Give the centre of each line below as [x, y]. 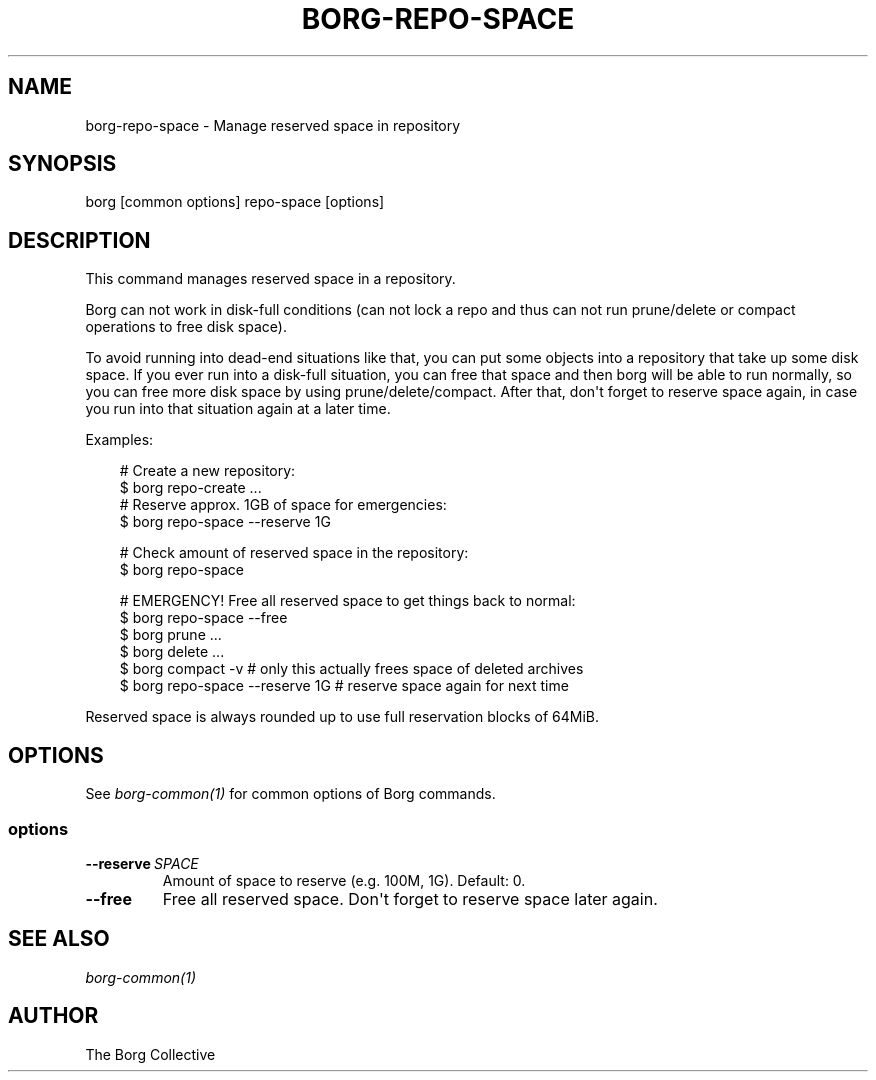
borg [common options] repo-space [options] [235, 202]
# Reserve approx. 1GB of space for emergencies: [283, 505]
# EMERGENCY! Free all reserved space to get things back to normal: [347, 601]
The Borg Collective [150, 1054]
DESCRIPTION [79, 240]
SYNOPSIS [62, 164]
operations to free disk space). [186, 327]
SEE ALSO [59, 939]
